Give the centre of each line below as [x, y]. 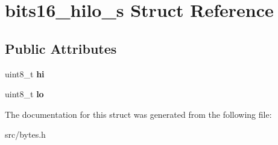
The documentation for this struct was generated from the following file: [138, 114]
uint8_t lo [24, 94]
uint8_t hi [25, 73]
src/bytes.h [25, 134]
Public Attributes [61, 48]
